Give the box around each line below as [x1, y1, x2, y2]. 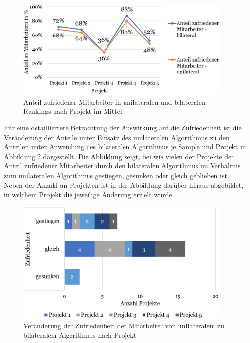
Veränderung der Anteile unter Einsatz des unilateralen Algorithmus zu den [4, 132, 230, 142]
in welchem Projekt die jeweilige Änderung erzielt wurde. [4, 189, 174, 199]
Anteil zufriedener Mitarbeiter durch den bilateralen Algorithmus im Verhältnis [4, 161, 241, 171]
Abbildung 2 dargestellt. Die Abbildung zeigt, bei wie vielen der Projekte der [4, 151, 234, 161]
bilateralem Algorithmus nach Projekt [23, 330, 137, 340]
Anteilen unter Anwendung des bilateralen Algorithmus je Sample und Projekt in [4, 142, 246, 152]
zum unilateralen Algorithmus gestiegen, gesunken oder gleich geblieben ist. [4, 170, 229, 180]
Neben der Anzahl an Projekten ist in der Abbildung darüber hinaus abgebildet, [4, 180, 244, 190]
